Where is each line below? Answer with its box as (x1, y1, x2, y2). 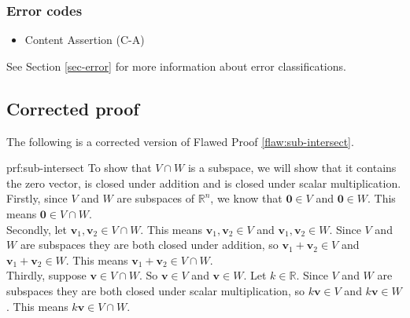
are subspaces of (116, 190, 195, 207)
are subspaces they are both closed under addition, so (20, 236, 279, 253)
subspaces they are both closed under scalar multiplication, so (6, 282, 305, 298)
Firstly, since (6, 190, 68, 207)
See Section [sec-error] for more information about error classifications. (6, 57, 346, 74)
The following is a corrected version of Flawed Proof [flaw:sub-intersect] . (6, 133, 354, 149)
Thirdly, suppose (6, 267, 87, 283)
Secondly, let (6, 221, 68, 237)
